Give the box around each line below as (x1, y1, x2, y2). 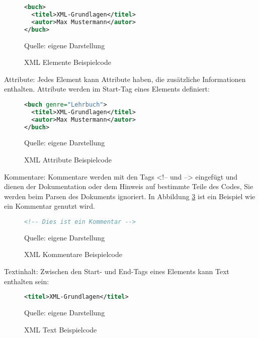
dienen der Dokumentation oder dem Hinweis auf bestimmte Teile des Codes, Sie (4, 181, 253, 192)
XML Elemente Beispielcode (24, 57, 111, 67)
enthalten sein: (4, 276, 49, 286)
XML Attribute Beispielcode (24, 154, 112, 164)
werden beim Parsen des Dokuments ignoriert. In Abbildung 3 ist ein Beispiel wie (4, 191, 255, 201)
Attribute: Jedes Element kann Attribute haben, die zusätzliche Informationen (4, 73, 246, 84)
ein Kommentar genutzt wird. (4, 201, 95, 211)
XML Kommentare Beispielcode (24, 249, 122, 260)
